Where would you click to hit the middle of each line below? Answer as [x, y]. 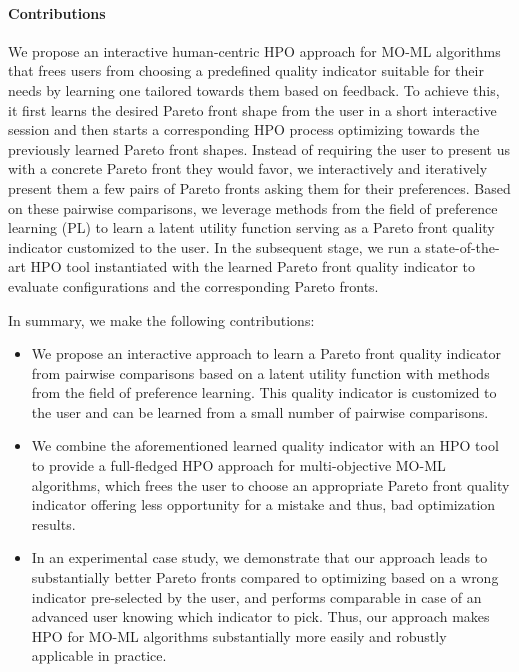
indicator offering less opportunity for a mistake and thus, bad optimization [263, 504]
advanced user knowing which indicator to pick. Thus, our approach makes [260, 616]
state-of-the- [462, 246]
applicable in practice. [99, 655]
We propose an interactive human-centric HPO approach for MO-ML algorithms [254, 50]
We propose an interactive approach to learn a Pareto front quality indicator [266, 353]
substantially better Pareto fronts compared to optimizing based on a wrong [265, 577]
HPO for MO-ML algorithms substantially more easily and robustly [239, 635]
